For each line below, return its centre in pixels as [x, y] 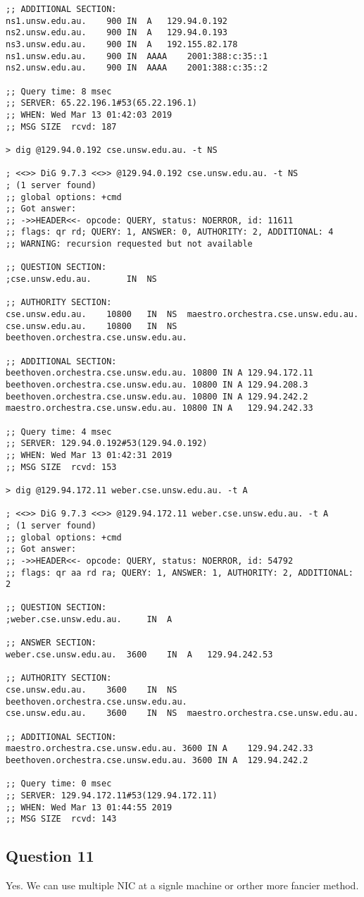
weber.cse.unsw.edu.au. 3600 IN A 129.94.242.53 [139, 655]
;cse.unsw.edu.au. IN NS [81, 279]
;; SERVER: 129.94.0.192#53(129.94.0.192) [107, 444]
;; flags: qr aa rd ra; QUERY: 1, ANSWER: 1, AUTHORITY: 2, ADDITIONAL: [180, 573]
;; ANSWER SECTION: [51, 643]
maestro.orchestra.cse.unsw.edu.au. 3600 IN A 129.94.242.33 [159, 749]
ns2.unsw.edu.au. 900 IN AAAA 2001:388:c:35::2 [137, 68]
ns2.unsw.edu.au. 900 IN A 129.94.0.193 [117, 33]
